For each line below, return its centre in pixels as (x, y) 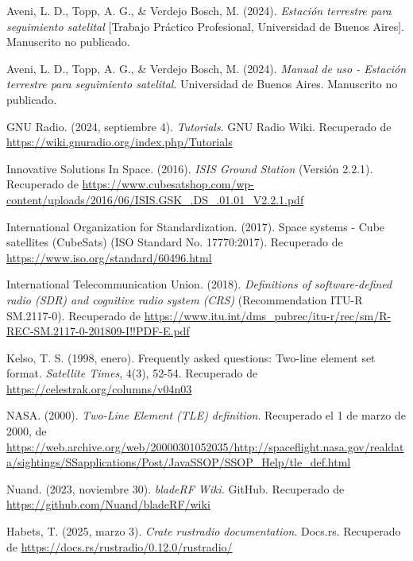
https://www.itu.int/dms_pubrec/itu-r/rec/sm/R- (268, 315)
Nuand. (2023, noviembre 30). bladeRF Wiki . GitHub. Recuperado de (176, 488)
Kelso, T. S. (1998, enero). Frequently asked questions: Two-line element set (191, 357)
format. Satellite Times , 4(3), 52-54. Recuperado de (132, 373)
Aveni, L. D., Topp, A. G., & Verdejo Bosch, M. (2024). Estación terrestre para (199, 10)
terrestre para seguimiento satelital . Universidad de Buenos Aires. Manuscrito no (202, 84)
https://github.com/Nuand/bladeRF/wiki (108, 504)
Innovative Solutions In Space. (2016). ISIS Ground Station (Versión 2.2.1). (190, 168)
